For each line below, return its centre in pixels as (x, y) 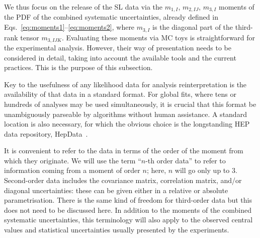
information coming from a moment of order (72, 170)
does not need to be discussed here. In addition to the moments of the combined (128, 210)
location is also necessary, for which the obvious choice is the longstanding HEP (127, 124)
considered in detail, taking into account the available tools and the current (120, 57)
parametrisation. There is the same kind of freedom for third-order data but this (128, 200)
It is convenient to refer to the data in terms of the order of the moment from (124, 151)
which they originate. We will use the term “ (73, 160)
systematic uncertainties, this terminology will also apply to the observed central (128, 220)
